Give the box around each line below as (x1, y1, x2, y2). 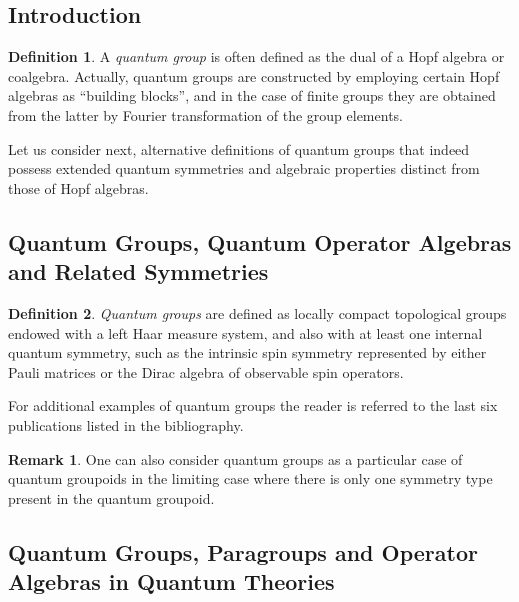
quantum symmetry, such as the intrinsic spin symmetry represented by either (8, 342, 487, 363)
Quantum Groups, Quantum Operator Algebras (8, 226, 512, 257)
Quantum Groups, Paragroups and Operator (8, 536, 478, 567)
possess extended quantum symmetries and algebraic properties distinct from (8, 158, 480, 179)
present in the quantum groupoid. (8, 487, 215, 508)
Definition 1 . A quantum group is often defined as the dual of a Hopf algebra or (8, 46, 505, 67)
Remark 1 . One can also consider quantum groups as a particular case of (8, 448, 463, 469)
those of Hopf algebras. (8, 177, 149, 198)
